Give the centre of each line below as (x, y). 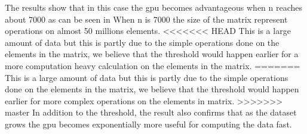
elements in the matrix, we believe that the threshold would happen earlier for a (152, 54)
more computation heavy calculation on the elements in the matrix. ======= (153, 65)
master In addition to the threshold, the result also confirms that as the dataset (151, 112)
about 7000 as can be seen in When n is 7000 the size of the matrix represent (146, 19)
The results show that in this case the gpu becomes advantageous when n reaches (154, 7)
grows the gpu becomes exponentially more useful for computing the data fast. (148, 124)
